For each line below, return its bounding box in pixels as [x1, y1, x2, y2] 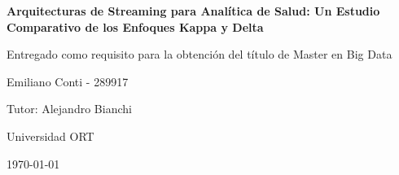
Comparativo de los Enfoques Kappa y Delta [7, 18, 264, 35]
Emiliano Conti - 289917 [7, 72, 129, 90]
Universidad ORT [7, 127, 94, 144]
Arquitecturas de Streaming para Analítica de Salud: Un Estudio [7, 2, 380, 19]
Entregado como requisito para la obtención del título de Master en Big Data [7, 46, 392, 63]
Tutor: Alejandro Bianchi [7, 100, 132, 117]
